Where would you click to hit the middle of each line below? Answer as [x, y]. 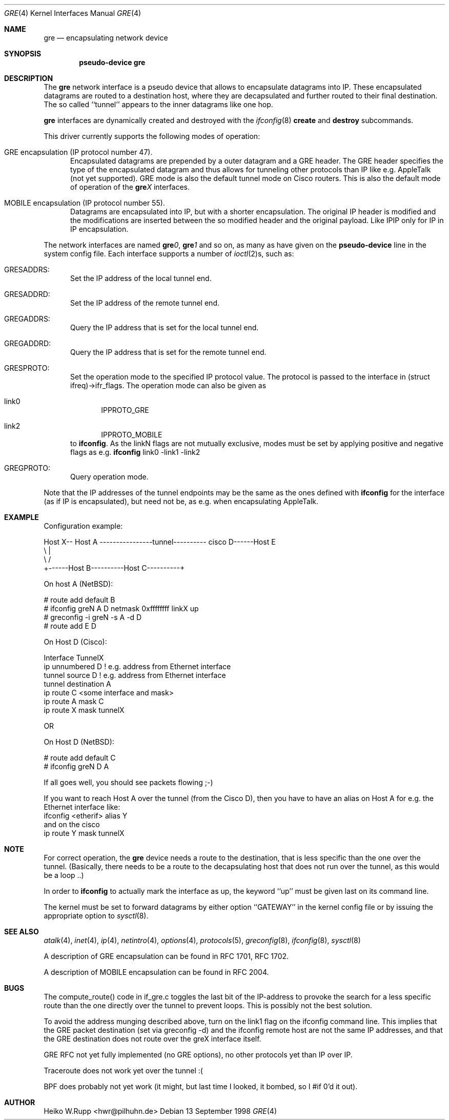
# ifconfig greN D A [76, 766]
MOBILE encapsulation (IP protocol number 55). [85, 203]
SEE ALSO [22, 932]
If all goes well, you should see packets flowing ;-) [128, 782]
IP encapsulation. [99, 229]
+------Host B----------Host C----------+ [114, 568]
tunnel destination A [77, 684]
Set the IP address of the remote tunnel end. [145, 303]
